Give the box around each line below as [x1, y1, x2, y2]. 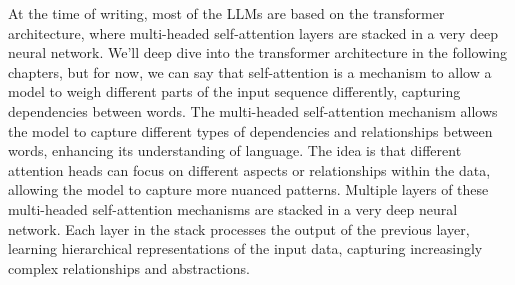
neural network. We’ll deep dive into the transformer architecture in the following [8, 42, 507, 63]
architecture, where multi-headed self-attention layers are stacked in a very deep [8, 22, 499, 43]
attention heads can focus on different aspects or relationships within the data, [8, 159, 491, 180]
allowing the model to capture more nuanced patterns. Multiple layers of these [8, 179, 489, 200]
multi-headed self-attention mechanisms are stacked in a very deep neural [8, 198, 458, 219]
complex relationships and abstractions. [8, 257, 250, 278]
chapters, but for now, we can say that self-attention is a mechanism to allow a [8, 61, 492, 82]
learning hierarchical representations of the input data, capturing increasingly [8, 238, 483, 259]
